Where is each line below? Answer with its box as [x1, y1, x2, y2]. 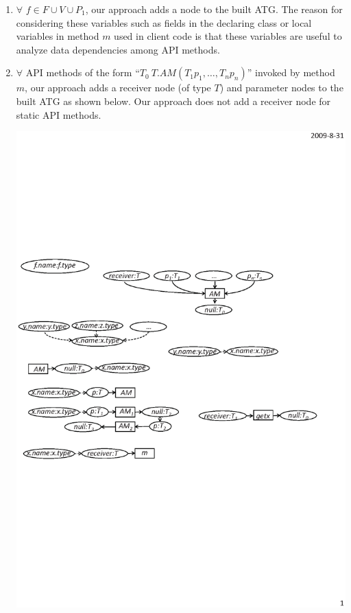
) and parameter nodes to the [219, 80, 343, 95]
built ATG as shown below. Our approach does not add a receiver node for [16, 93, 331, 108]
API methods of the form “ [25, 65, 140, 80]
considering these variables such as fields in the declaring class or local [16, 15, 312, 30]
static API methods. [16, 107, 101, 122]
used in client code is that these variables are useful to [114, 29, 342, 43]
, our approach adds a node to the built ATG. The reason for [85, 2, 343, 16]
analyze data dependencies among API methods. [16, 42, 220, 56]
